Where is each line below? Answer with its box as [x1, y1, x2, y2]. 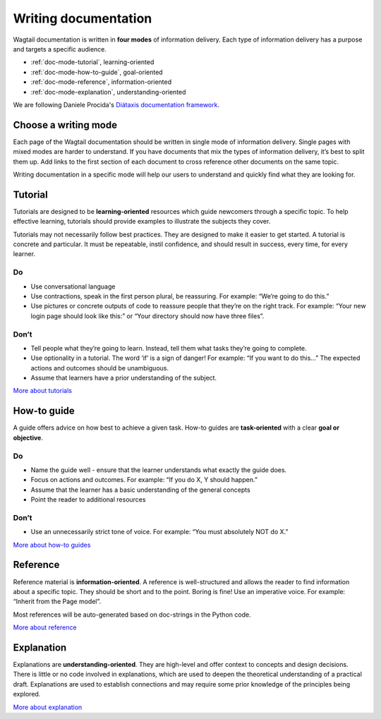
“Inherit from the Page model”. [13, 597, 102, 606]
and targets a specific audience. [13, 44, 107, 53]
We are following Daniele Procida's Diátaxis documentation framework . [13, 100, 220, 109]
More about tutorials [13, 387, 72, 395]
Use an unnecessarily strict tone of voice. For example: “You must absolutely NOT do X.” [30, 528, 289, 536]
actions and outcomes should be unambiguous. [30, 363, 169, 372]
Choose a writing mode [13, 119, 118, 131]
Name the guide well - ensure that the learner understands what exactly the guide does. [30, 466, 287, 474]
